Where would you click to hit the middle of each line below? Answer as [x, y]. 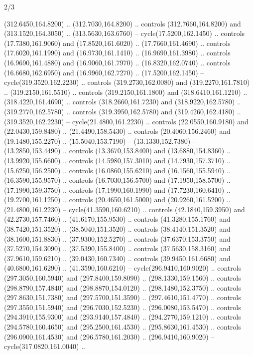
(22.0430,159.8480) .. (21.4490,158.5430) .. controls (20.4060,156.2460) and [117, 131]
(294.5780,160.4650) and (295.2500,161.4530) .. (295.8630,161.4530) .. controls [123, 327]
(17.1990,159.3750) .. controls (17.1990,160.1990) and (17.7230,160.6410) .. [117, 189]
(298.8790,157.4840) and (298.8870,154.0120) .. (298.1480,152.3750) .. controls [123, 287]
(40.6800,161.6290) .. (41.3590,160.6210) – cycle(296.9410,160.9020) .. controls [123, 268]
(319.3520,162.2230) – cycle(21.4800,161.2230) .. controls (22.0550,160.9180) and [126, 121]
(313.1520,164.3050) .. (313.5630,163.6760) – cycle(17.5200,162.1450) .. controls [125, 33]
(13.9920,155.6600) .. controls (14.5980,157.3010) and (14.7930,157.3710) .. [117, 160]
